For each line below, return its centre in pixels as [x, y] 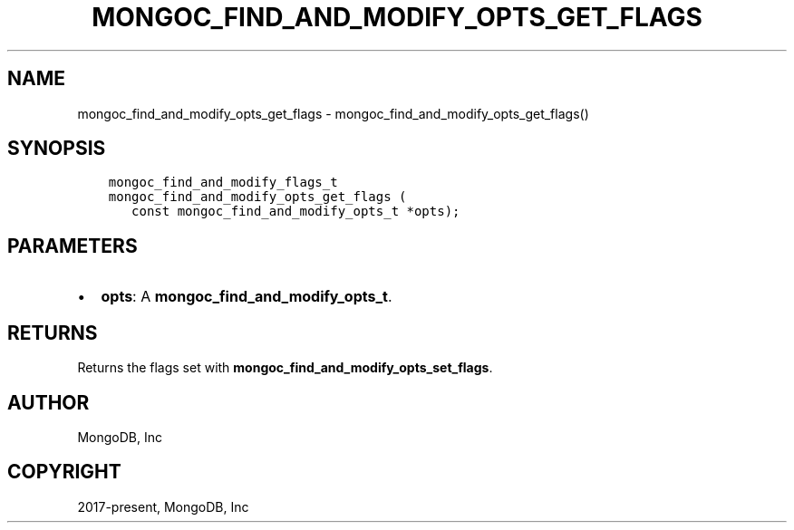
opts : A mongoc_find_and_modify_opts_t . [247, 297]
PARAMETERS [73, 246]
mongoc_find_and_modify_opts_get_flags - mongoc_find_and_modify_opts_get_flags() [333, 113]
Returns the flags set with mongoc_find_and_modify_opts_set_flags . [285, 368]
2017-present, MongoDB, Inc [163, 506]
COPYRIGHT [64, 472]
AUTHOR [48, 402]
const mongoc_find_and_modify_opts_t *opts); [296, 212]
